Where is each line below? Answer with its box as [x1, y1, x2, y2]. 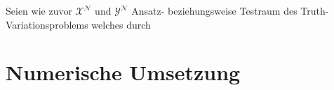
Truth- [300, 3, 329, 17]
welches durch [91, 17, 151, 31]
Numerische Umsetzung [6, 58, 241, 87]
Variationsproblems [6, 17, 88, 31]
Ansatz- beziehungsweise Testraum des [131, 3, 298, 17]
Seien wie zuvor [6, 3, 72, 17]
